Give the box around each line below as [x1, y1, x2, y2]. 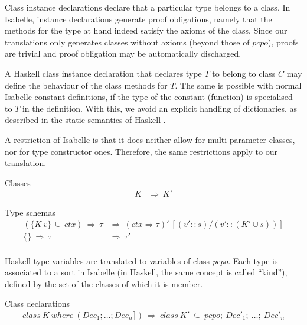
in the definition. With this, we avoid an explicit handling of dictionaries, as [22, 102, 298, 114]
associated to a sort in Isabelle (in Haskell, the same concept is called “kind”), [5, 266, 288, 278]
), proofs [268, 35, 299, 48]
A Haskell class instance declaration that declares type [5, 67, 202, 79]
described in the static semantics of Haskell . [5, 113, 166, 126]
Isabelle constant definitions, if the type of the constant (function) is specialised [5, 90, 293, 103]
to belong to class [212, 67, 276, 79]
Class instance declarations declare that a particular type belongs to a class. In [5, 1, 290, 13]
